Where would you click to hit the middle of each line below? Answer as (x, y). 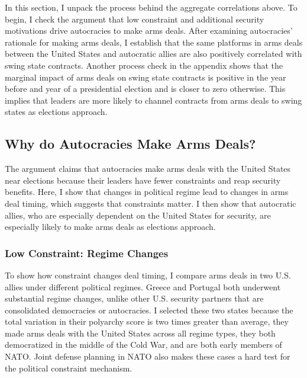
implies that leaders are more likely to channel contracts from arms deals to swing (153, 100)
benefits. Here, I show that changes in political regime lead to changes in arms (147, 192)
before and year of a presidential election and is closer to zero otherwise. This (145, 89)
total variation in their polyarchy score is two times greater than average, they (147, 321)
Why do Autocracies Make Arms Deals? (130, 144)
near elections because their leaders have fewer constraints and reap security (143, 180)
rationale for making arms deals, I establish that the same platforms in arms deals (154, 42)
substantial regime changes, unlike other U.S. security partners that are (134, 298)
